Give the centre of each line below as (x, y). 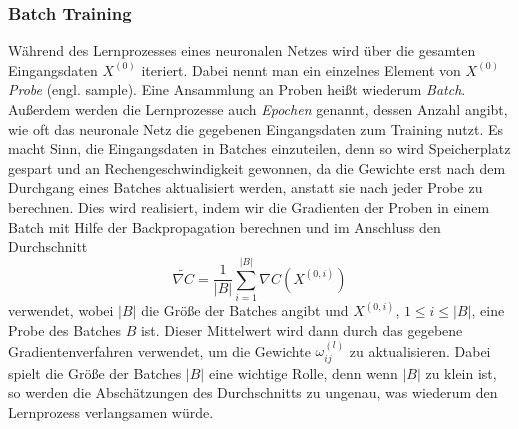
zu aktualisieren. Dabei (420, 350)
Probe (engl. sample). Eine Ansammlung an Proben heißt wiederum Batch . (237, 89)
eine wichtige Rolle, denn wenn (303, 372)
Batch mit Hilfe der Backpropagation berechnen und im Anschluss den (224, 226)
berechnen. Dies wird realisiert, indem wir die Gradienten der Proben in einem (249, 206)
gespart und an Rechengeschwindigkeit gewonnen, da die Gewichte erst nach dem (257, 167)
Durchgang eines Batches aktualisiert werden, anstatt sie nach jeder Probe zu (245, 187)
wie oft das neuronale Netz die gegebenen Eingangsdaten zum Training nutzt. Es (255, 128)
